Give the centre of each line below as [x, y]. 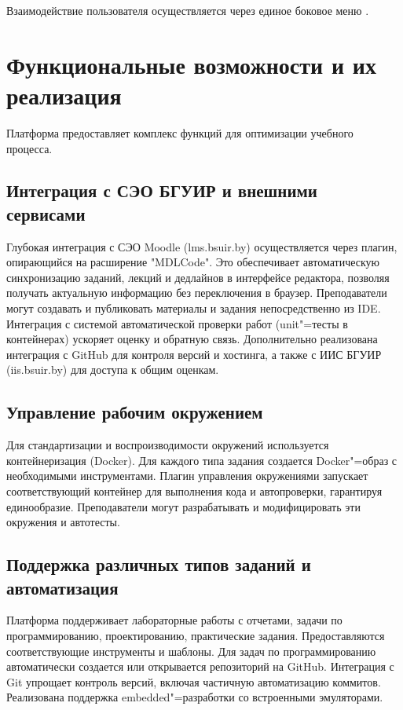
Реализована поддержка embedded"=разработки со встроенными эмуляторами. [195, 697]
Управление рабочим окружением [135, 412]
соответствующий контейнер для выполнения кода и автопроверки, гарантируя [194, 491]
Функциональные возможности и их [191, 64]
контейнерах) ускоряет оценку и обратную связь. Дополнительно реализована [192, 339]
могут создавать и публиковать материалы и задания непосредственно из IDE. [194, 308]
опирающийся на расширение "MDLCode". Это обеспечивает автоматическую [193, 262]
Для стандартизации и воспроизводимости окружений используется [168, 445]
